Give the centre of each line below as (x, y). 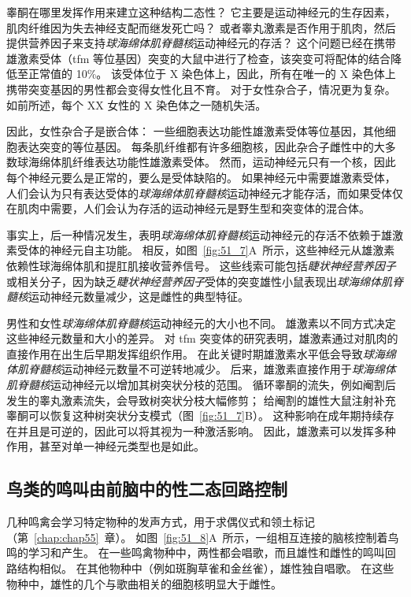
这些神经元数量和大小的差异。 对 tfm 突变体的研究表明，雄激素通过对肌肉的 (202, 338)
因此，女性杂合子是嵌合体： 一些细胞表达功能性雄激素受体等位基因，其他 (196, 131)
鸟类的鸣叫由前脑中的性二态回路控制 (147, 489)
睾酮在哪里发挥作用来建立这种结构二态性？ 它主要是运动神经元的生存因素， (201, 12)
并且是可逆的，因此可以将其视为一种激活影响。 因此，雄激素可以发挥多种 (206, 430)
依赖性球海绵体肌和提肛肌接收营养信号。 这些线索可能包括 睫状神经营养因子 (201, 265)
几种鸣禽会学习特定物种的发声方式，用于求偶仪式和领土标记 (161, 522)
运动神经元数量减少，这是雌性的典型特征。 (139, 297)
